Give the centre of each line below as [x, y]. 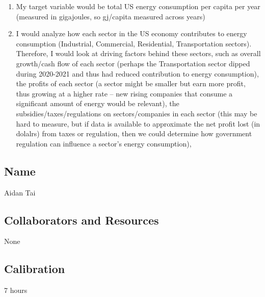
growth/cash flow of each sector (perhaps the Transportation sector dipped [133, 63]
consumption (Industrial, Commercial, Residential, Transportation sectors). [134, 43]
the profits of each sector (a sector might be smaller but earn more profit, [131, 83]
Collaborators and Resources [82, 220]
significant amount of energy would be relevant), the [98, 103]
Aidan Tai [20, 192]
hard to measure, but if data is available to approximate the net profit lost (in [138, 123]
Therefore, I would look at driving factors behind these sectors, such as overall [138, 53]
